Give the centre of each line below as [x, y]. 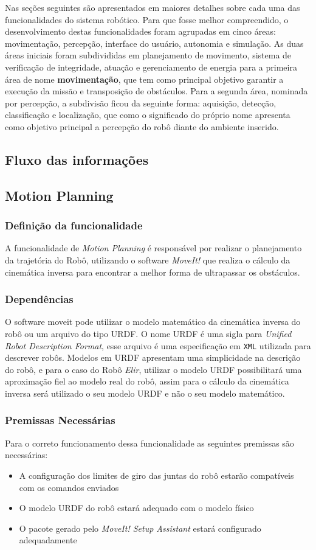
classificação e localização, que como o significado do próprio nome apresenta [148, 115]
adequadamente [48, 540]
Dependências [39, 299]
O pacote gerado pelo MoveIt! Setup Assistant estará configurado [140, 528]
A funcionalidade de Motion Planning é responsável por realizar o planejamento [153, 248]
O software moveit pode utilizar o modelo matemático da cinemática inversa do [153, 322]
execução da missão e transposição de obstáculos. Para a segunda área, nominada [156, 91]
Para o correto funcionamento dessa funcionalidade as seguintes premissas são [149, 443]
